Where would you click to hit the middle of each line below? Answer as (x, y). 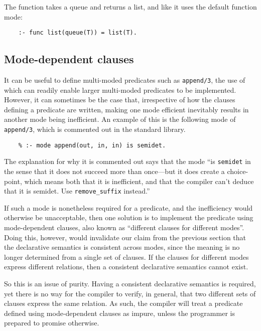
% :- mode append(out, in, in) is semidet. (92, 145)
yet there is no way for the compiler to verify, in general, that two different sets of (130, 293)
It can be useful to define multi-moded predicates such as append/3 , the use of (125, 80)
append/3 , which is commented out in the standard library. (95, 129)
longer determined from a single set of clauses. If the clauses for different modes (126, 257)
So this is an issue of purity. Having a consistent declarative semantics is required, (130, 284)
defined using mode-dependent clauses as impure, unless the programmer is (119, 313)
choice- (238, 171)
